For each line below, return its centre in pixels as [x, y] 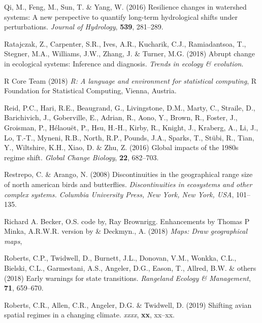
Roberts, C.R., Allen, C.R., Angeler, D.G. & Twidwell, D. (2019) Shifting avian [128, 304]
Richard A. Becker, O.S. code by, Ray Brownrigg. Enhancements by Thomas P [127, 221]
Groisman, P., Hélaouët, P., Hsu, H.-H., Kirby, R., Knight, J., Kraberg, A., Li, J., [131, 127]
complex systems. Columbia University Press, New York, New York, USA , [119, 194]
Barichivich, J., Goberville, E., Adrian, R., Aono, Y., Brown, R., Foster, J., [121, 117]
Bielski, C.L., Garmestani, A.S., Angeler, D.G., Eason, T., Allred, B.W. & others [130, 268]
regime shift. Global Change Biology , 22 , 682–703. [81, 157]
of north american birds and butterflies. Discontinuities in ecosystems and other [128, 184]
